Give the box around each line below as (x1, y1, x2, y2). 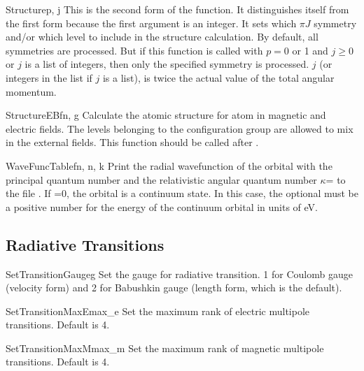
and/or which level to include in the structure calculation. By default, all (6, 29, 318, 44)
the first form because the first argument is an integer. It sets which (6, 15, 297, 30)
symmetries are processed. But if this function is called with (6, 43, 263, 57)
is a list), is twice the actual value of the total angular (102, 70, 335, 85)
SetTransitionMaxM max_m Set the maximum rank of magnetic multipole (6, 340, 324, 355)
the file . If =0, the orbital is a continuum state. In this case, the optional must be (6, 186, 359, 201)
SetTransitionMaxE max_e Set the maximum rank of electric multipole (6, 303, 310, 318)
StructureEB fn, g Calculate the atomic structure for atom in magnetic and (6, 108, 326, 122)
